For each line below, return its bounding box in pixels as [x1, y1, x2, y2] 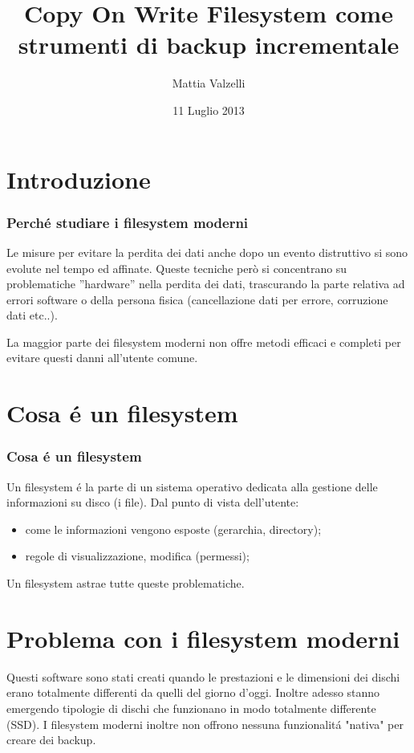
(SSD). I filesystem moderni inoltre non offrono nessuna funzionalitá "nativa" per [6, 715, 404, 732]
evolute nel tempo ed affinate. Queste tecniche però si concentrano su [6, 259, 347, 276]
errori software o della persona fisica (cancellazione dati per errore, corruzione [6, 291, 388, 307]
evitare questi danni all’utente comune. [6, 349, 198, 366]
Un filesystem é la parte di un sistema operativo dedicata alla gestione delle [6, 478, 378, 495]
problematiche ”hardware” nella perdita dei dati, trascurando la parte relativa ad [6, 275, 405, 292]
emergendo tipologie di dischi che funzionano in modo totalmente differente [6, 699, 376, 716]
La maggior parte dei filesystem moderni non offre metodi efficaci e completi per [6, 333, 401, 350]
